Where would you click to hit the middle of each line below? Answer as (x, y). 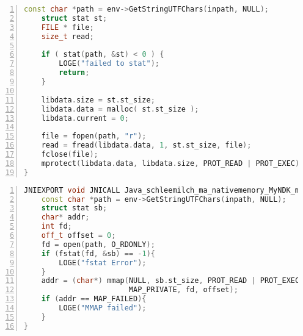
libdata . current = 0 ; (85, 118)
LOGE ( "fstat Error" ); (103, 263)
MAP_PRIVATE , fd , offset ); (183, 290)
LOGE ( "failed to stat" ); (109, 64)
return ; (74, 73)
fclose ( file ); (70, 154)
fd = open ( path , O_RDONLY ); (98, 244)
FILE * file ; (68, 27)
